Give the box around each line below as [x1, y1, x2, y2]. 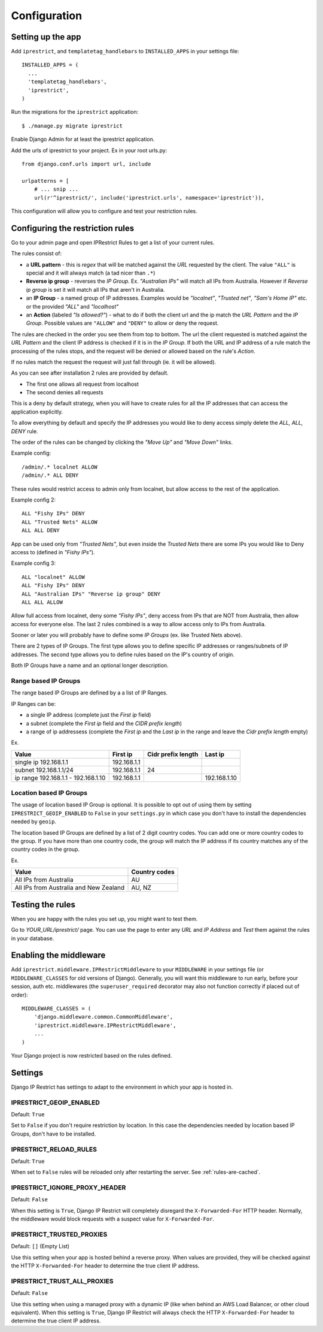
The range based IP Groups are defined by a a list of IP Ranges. [11, 689, 167, 696]
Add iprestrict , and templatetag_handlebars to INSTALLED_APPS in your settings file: [11, 48, 239, 55]
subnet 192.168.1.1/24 [14, 766, 74, 774]
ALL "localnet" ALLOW [22, 573, 85, 581]
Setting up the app [11, 32, 81, 42]
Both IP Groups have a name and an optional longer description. [11, 662, 169, 669]
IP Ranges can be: [11, 700, 56, 707]
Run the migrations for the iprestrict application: [11, 108, 139, 116]
